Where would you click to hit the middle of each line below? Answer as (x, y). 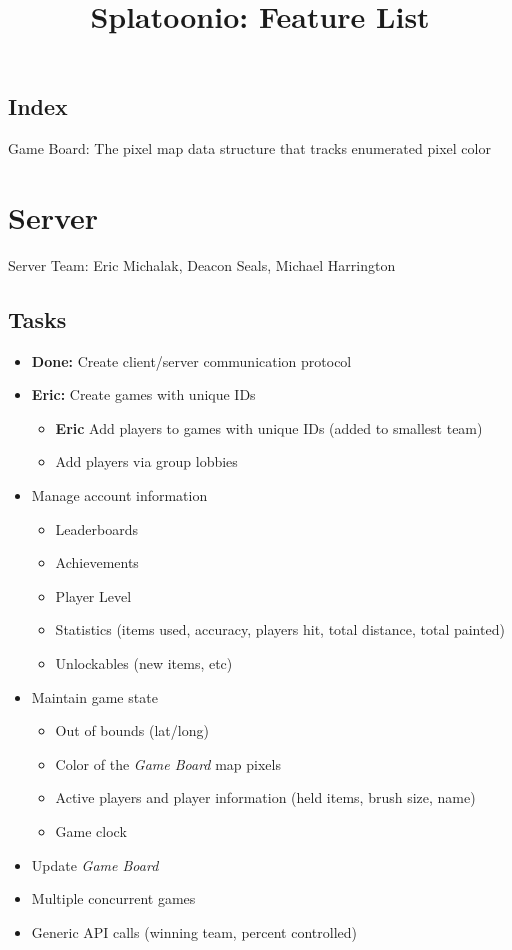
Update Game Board (95, 864)
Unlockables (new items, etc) (144, 663)
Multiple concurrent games (113, 898)
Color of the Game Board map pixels (168, 763)
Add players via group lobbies (146, 461)
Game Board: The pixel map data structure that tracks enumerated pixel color (249, 148)
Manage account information (119, 495)
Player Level (93, 595)
